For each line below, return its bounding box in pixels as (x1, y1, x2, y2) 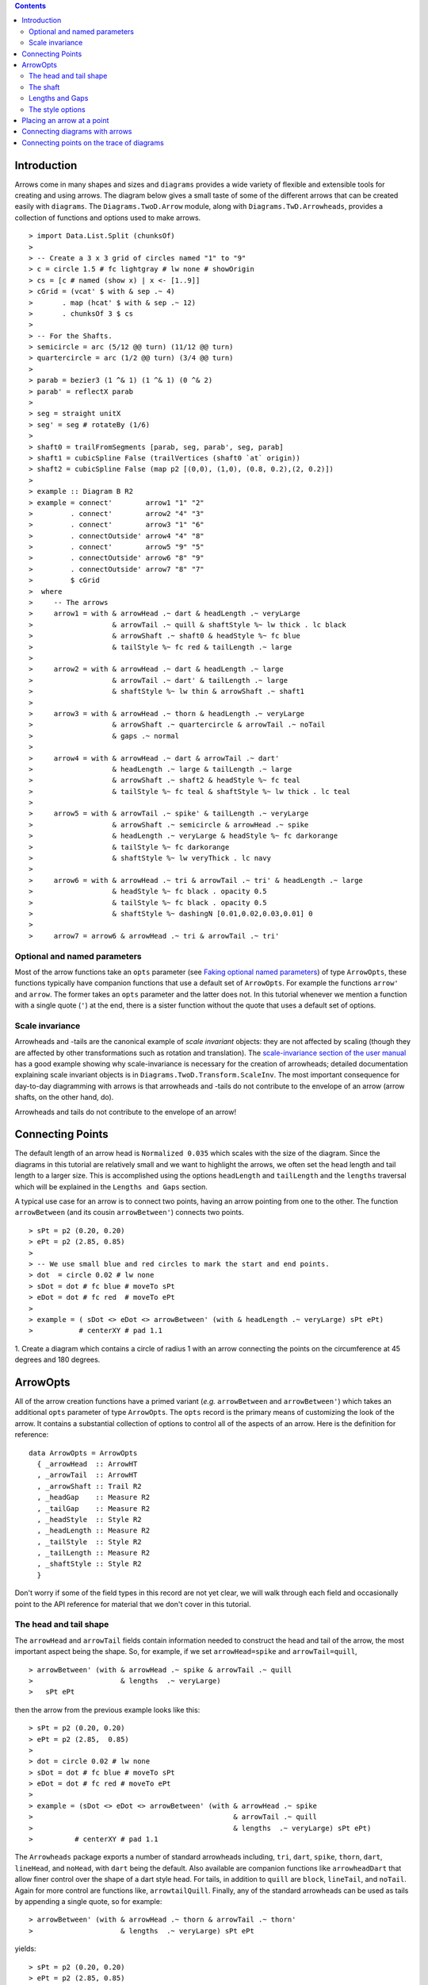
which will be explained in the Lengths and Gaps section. (14, 1181, 208, 1191)
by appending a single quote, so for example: (14, 1897, 162, 1906)
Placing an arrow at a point (21, 115, 109, 125)
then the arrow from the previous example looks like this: (14, 1705, 201, 1714)
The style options (29, 104, 86, 114)
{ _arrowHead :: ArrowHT (36, 1459, 138, 1468)
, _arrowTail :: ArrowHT (36, 1470, 138, 1480)
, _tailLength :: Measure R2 (36, 1548, 151, 1558)
